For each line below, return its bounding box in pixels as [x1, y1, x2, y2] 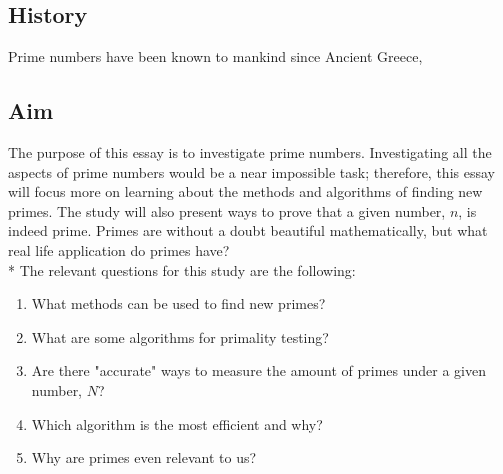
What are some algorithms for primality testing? [31, 326, 329, 347]
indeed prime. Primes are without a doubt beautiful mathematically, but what [8, 220, 488, 241]
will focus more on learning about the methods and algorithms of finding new [8, 181, 483, 202]
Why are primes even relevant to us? [31, 447, 257, 468]
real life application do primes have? [8, 239, 230, 260]
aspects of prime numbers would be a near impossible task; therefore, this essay [8, 161, 495, 182]
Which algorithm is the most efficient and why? [31, 413, 323, 434]
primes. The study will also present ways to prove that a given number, [8, 200, 446, 221]
